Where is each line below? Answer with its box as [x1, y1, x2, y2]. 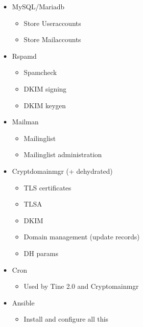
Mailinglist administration [24, 149, 102, 160]
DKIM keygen [24, 100, 66, 110]
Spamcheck [24, 67, 57, 77]
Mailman [12, 117, 39, 127]
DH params [24, 248, 58, 258]
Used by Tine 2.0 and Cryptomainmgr [24, 281, 139, 291]
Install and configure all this [24, 314, 109, 324]
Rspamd [12, 50, 37, 61]
